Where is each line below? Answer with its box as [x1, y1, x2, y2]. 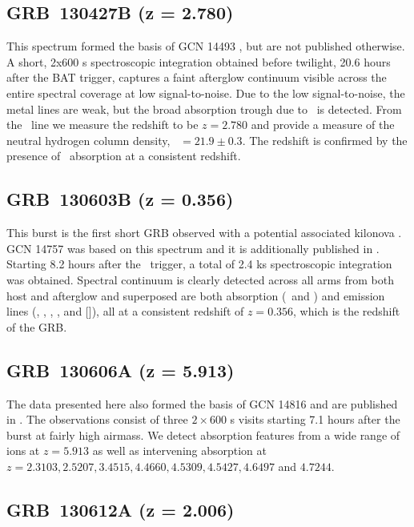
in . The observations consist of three [6, 411, 188, 428]
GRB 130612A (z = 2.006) [6, 497, 235, 521]
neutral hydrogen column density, [6, 131, 171, 148]
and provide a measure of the [251, 116, 395, 133]
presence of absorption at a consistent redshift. [6, 147, 241, 164]
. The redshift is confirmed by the [242, 131, 408, 148]
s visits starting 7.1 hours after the [230, 411, 400, 428]
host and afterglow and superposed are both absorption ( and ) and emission [6, 287, 385, 304]
